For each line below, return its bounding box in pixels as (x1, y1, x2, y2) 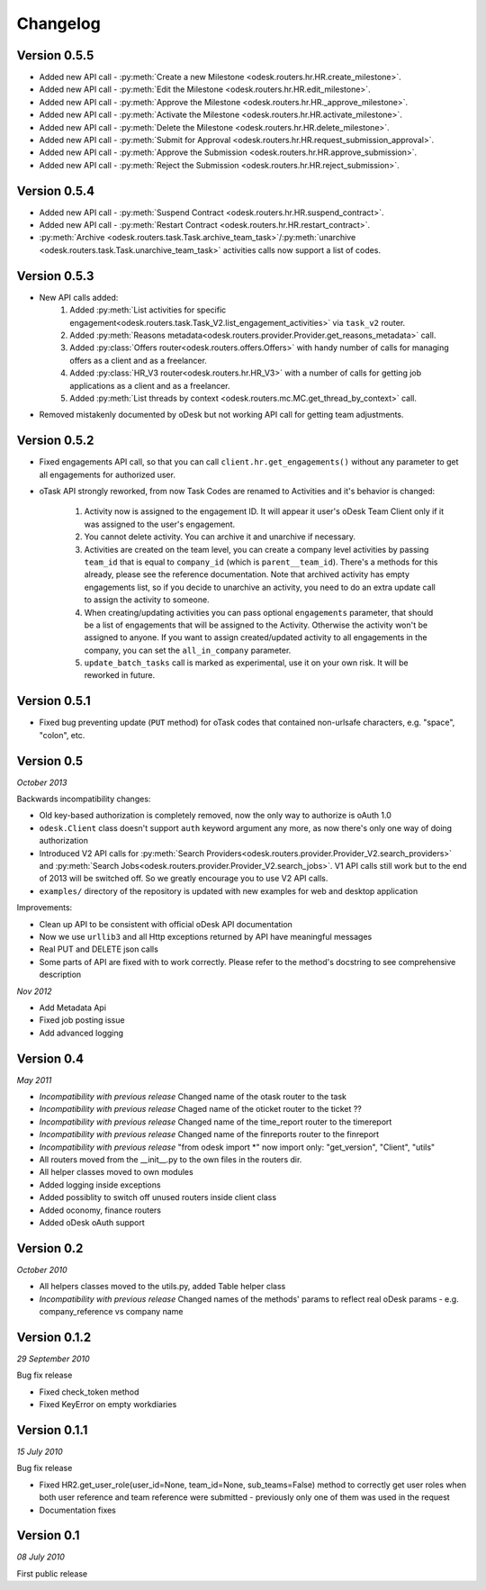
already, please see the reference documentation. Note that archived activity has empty (84, 569, 409, 580)
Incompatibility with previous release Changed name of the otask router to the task (39, 1090, 346, 1102)
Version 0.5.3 (16, 268, 94, 284)
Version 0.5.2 (16, 433, 94, 448)
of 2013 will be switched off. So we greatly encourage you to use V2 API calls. (39, 873, 328, 884)
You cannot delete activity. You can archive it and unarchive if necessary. (84, 531, 355, 542)
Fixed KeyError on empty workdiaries (39, 1399, 177, 1410)
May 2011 (16, 1074, 52, 1085)
